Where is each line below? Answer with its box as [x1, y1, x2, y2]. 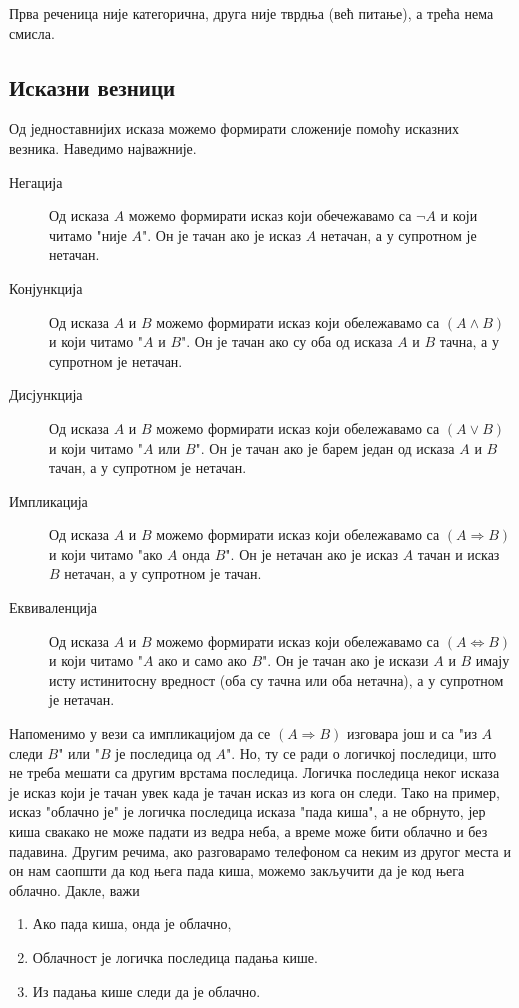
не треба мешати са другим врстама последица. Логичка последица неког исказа [9, 762, 500, 783]
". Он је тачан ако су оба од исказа [181, 331, 393, 352]
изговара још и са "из [346, 723, 477, 744]
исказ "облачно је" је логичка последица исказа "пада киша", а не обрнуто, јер [9, 801, 486, 822]
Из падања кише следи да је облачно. [32, 980, 261, 1001]
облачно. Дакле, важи [9, 879, 140, 900]
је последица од [115, 742, 211, 763]
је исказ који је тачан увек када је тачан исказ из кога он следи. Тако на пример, [9, 781, 500, 802]
